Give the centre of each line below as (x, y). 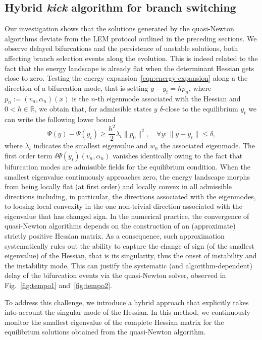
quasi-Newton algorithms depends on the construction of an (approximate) (120, 226)
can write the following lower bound (60, 119)
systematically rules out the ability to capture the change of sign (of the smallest (129, 245)
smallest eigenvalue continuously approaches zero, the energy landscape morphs (127, 176)
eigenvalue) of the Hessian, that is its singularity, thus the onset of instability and (131, 256)
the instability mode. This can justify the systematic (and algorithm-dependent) (128, 265)
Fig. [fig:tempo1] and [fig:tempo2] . (59, 285)
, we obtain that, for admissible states (93, 109)
